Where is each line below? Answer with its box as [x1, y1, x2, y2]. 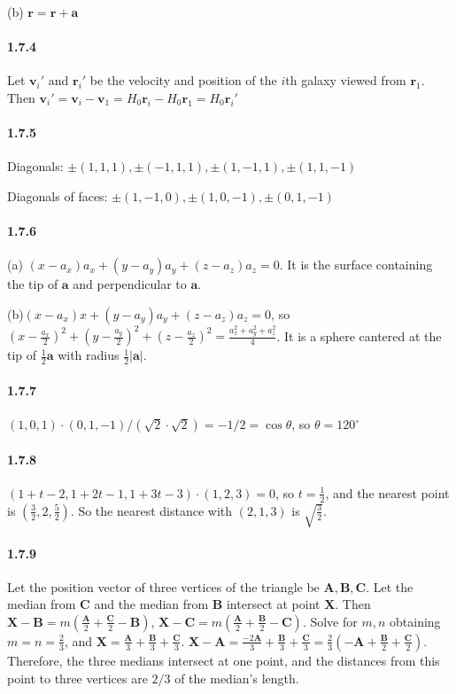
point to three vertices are [7, 668, 148, 687]
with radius [58, 346, 120, 364]
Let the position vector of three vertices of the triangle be [7, 577, 320, 596]
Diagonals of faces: [7, 186, 108, 205]
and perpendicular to [73, 275, 187, 293]
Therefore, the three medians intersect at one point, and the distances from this [7, 651, 440, 669]
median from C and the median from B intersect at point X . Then [7, 595, 371, 613]
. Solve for [302, 612, 358, 630]
